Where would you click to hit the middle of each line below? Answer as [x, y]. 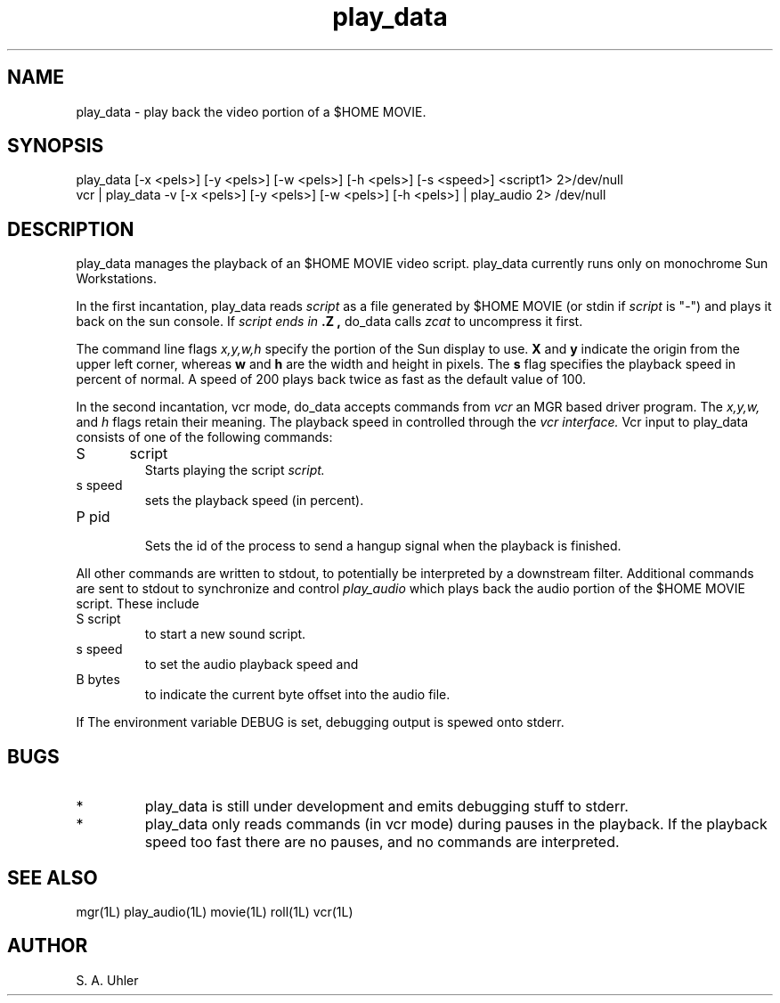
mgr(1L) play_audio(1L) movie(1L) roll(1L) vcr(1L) [215, 911]
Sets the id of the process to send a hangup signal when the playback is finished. [383, 546]
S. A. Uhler [107, 980]
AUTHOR [48, 946]
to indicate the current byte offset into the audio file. [297, 695]
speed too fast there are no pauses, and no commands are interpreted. [382, 842]
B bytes [98, 680]
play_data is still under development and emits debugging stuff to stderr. [386, 807]
